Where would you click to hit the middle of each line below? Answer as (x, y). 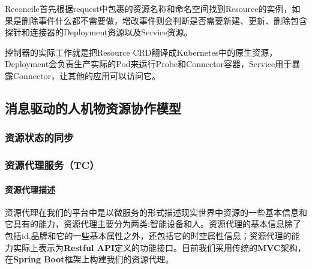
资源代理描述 (30, 189)
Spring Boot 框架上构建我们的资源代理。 (94, 259)
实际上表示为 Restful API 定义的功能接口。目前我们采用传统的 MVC (147, 247)
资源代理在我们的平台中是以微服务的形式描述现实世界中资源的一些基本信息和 (156, 212)
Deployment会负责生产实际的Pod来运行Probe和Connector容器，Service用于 (148, 64)
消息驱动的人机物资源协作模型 (93, 108)
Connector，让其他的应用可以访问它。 (87, 75)
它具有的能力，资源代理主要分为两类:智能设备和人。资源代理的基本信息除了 (153, 224)
